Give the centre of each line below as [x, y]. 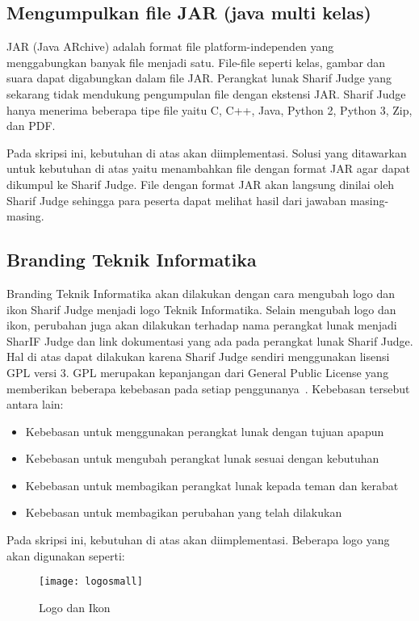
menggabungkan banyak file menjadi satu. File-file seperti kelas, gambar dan [196, 62]
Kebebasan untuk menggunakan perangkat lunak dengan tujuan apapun [205, 431]
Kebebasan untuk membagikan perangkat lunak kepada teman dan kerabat [212, 485]
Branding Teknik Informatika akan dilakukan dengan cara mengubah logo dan [201, 293]
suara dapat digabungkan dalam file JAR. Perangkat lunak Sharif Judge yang [199, 78]
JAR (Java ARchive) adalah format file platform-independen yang [170, 46]
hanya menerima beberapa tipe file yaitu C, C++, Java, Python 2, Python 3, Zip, [209, 109]
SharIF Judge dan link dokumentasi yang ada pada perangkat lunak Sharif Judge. [210, 340]
